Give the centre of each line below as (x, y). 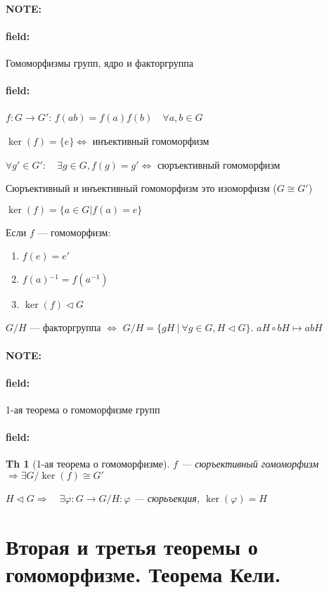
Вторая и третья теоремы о (132, 546)
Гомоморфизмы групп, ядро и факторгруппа (99, 62)
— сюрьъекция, (167, 497)
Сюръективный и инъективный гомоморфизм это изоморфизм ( (141, 188)
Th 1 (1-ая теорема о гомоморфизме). (88, 464)
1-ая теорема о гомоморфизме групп (83, 409)
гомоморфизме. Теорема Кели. (143, 573)
